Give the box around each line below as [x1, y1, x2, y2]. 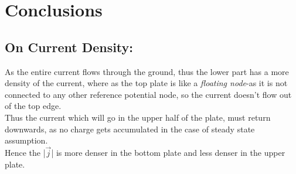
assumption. [5, 134, 48, 146]
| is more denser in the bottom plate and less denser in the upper [51, 146, 285, 158]
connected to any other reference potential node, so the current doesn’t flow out [5, 88, 292, 100]
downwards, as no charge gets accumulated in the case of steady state [5, 122, 255, 135]
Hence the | [5, 146, 46, 158]
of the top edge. [5, 100, 62, 112]
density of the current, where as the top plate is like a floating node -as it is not [5, 77, 288, 89]
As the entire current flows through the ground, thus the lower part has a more [5, 65, 289, 77]
